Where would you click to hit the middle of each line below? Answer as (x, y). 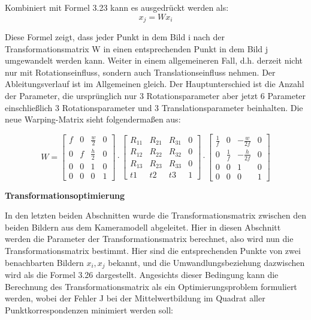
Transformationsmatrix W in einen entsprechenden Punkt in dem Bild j (137, 48)
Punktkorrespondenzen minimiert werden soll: (89, 309)
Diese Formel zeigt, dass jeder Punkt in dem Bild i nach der (115, 37)
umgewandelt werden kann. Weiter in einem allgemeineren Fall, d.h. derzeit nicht (154, 60)
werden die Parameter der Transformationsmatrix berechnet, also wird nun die (149, 239)
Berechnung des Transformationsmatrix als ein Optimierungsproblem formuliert (151, 286)
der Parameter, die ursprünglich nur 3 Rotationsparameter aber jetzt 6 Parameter (155, 96)
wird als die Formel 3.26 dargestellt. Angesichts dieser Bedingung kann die (142, 275)
